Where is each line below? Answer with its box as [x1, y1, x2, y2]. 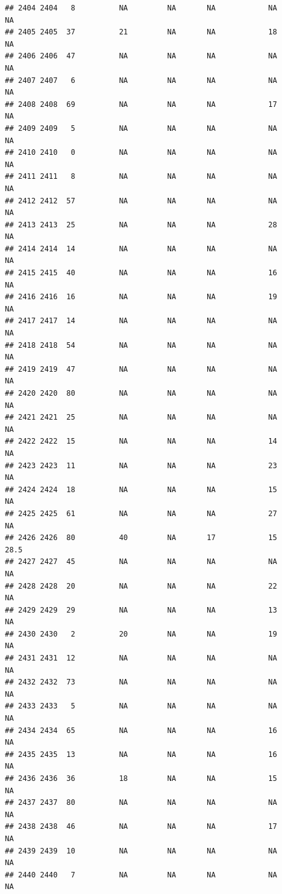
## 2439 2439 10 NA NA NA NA [5, 846, 277, 855]
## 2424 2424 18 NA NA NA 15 [5, 485, 277, 494]
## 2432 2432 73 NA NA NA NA [5, 678, 277, 687]
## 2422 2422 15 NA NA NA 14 [5, 437, 277, 446]
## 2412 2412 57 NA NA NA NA [5, 196, 277, 205]
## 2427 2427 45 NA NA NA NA [5, 557, 277, 567]
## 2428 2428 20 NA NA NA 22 [5, 581, 277, 590]
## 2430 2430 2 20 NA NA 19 [5, 629, 277, 638]
